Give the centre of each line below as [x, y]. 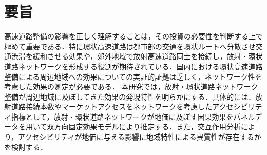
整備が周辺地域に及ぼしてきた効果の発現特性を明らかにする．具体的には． [130, 96]
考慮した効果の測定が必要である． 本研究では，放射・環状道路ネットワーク [131, 86]
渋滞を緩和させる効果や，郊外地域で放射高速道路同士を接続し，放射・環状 [137, 56]
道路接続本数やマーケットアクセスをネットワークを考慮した [112, 106]
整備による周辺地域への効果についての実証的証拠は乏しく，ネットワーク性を [133, 76]
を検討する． [26, 147]
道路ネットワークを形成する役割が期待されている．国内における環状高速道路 [133, 66]
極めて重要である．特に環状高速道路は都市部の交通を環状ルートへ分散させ [130, 46]
